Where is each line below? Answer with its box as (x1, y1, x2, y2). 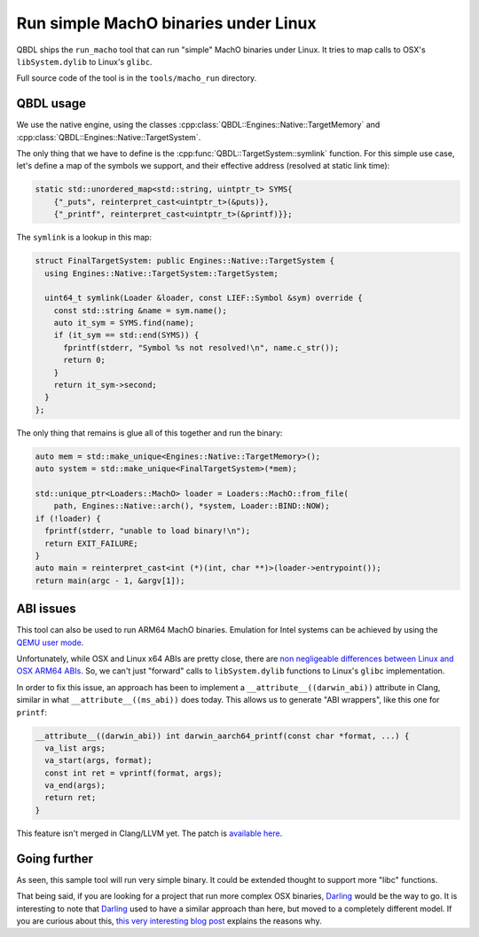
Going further (16, 851, 93, 866)
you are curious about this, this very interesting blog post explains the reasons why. (16, 915, 323, 926)
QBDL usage (16, 96, 87, 111)
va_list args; (44, 743, 106, 753)
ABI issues (16, 602, 76, 617)
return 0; (63, 355, 106, 366)
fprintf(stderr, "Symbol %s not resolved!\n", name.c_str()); (63, 343, 340, 352)
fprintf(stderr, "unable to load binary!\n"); (44, 526, 251, 536)
